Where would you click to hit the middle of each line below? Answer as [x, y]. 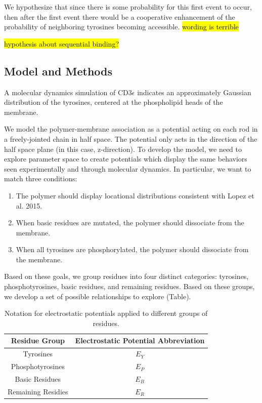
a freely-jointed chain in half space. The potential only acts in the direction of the [131, 138]
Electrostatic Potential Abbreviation [140, 340]
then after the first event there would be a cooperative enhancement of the [120, 16]
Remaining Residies [38, 391]
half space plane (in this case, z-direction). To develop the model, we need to [123, 149]
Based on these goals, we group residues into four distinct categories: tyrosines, [126, 276]
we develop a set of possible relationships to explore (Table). [98, 296]
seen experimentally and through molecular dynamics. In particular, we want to [128, 168]
